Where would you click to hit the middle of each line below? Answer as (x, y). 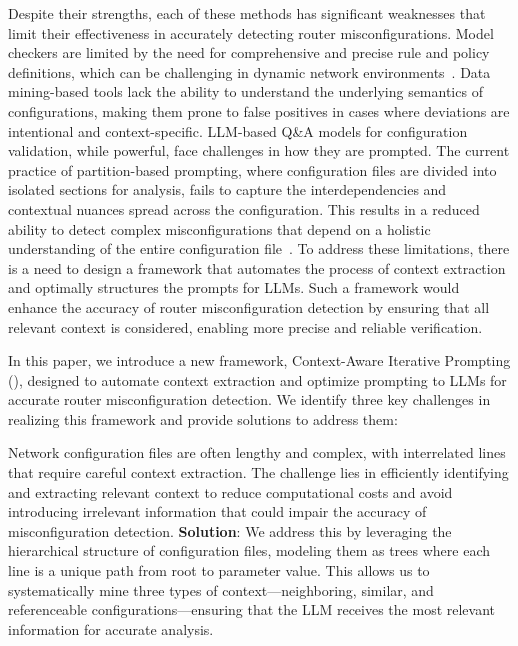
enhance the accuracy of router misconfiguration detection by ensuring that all (249, 306)
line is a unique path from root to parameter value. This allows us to (219, 570)
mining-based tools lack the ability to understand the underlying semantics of (245, 91)
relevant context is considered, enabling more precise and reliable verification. (245, 326)
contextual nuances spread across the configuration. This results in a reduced (244, 208)
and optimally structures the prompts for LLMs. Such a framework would (234, 287)
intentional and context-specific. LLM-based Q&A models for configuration (238, 130)
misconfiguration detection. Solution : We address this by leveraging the (230, 530)
